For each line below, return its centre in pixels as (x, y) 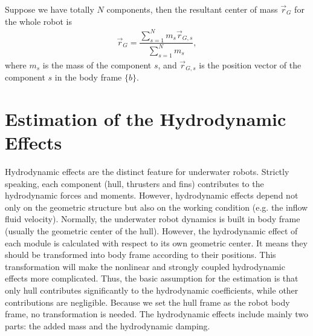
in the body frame (88, 77)
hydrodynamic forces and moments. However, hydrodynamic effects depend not (152, 195)
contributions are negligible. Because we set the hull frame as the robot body (147, 302)
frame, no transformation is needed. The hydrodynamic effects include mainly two (157, 314)
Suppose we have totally (50, 9)
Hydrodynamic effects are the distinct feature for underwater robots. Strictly (147, 172)
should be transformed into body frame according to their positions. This (140, 255)
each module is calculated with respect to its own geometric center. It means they (156, 242)
